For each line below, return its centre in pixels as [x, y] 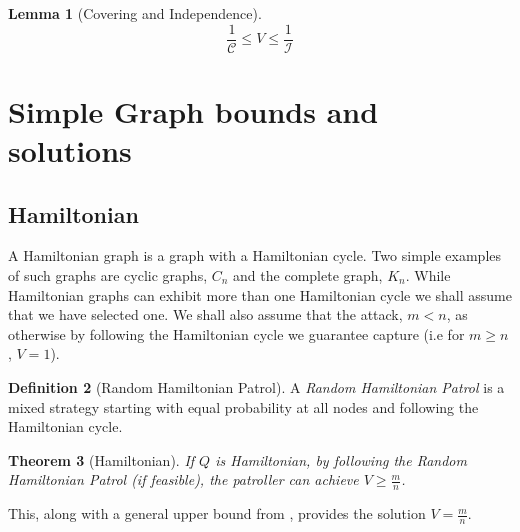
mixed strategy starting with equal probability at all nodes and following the [243, 406]
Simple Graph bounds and [193, 110]
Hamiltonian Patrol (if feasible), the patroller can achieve [183, 479]
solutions [70, 150]
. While [428, 275]
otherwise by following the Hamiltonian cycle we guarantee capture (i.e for [236, 333]
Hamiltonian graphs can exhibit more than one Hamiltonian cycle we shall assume [260, 294]
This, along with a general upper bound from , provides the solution [217, 513]
